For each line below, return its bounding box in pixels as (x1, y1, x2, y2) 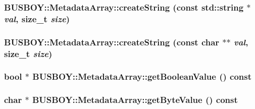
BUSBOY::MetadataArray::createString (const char (4, 35, 220, 48)
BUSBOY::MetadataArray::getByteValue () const (32, 93, 238, 106)
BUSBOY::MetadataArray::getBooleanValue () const (32, 70, 252, 83)
